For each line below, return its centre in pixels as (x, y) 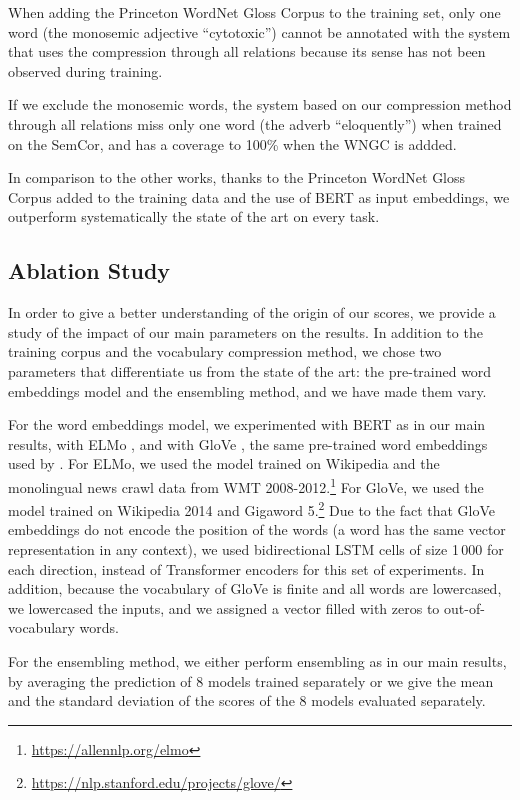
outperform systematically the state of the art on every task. (194, 216)
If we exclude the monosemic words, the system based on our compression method (260, 104)
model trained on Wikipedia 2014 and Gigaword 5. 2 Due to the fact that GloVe (252, 508)
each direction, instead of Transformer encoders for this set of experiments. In (246, 568)
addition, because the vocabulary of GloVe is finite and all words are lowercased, (255, 588)
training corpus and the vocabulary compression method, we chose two (225, 351)
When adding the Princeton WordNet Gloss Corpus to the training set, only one (254, 12)
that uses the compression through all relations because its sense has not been (247, 51)
